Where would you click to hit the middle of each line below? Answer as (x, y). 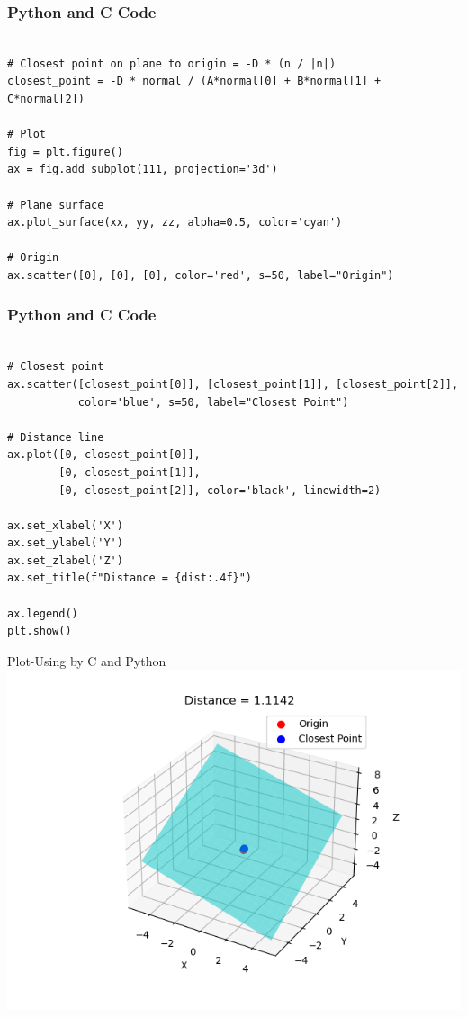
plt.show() (40, 631)
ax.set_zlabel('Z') (65, 560)
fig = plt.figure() (65, 152)
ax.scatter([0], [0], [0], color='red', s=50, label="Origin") (201, 275)
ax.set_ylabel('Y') (65, 543)
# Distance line (56, 437)
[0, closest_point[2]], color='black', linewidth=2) (220, 490)
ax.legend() (43, 613)
